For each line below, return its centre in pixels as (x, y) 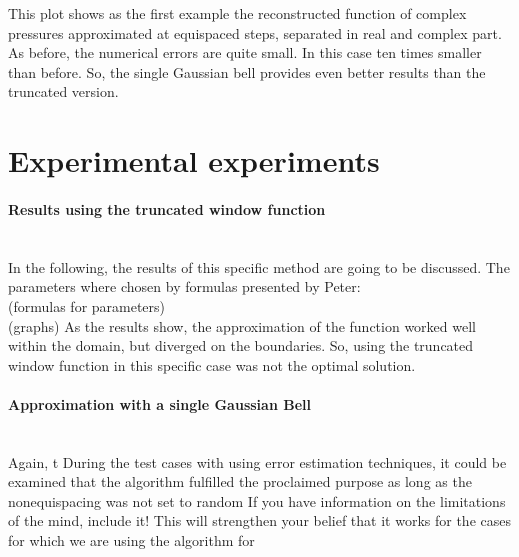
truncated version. (63, 91)
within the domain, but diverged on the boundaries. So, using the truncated (241, 345)
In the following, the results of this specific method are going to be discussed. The (259, 266)
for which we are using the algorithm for (131, 540)
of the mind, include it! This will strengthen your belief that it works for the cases (259, 520)
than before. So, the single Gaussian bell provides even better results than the (247, 71)
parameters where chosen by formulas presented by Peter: (184, 286)
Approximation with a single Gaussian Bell (159, 403)
